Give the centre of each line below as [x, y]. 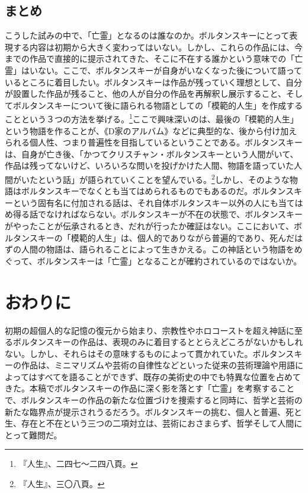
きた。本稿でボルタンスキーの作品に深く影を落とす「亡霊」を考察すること [150, 388]
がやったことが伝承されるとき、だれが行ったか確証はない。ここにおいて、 [149, 226]
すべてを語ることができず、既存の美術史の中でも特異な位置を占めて [169, 376]
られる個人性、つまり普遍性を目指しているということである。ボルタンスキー [154, 142]
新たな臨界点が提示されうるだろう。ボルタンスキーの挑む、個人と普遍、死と [154, 411]
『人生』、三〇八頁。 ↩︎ [62, 484]
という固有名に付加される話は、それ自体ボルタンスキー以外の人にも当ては [158, 202]
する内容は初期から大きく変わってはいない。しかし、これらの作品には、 [154, 47]
